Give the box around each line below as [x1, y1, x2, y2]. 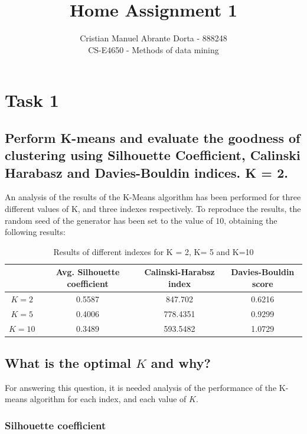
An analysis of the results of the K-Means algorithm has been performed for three [5, 191, 301, 203]
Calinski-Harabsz [144, 266, 215, 278]
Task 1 [5, 88, 59, 112]
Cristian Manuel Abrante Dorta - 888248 [80, 32, 227, 44]
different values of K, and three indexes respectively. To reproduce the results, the [5, 203, 301, 215]
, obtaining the [224, 214, 277, 226]
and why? [151, 354, 211, 372]
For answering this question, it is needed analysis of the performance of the [5, 381, 277, 393]
